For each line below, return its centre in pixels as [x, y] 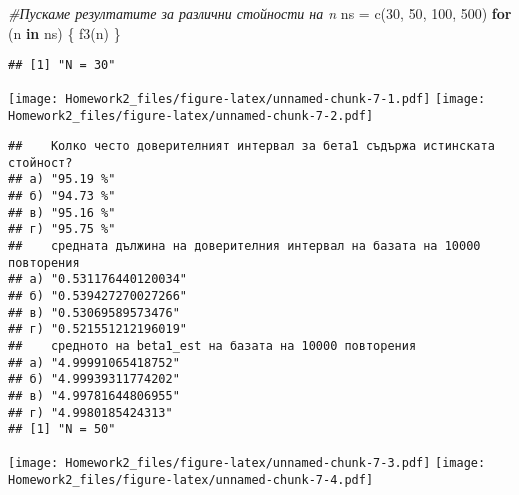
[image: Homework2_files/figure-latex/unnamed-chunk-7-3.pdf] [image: [247, 462]
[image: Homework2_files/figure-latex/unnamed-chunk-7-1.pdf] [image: [247, 98]
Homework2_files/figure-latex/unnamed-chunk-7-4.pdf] [191, 479]
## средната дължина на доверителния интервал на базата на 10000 [244, 246]
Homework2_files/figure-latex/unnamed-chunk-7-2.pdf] [191, 115]
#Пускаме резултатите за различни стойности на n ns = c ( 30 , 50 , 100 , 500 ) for [260, 13]
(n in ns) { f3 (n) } [64, 32]
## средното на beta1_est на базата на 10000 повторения [212, 346]
